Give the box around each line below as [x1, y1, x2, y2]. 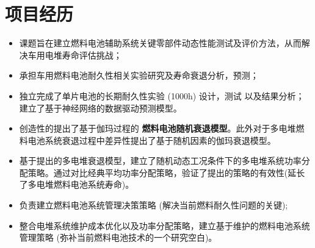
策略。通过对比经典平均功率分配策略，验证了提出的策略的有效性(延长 [27, 166, 305, 179]
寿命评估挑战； [62, 48, 122, 61]
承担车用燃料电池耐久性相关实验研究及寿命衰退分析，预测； [19, 69, 259, 82]
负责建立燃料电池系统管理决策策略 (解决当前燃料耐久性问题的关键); [19, 199, 288, 211]
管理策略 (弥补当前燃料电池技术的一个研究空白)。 [19, 231, 217, 244]
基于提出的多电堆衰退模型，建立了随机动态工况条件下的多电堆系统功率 [19, 154, 302, 167]
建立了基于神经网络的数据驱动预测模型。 [19, 101, 182, 114]
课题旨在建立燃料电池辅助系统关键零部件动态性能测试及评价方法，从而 [19, 37, 302, 49]
